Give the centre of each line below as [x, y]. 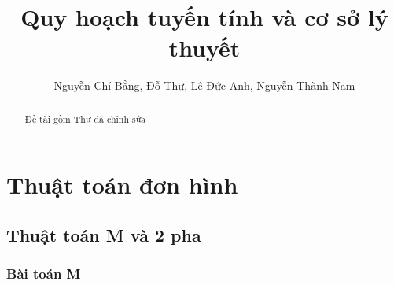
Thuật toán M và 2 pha [104, 234]
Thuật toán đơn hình [122, 185]
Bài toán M [44, 274]
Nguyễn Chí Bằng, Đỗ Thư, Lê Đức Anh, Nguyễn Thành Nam [204, 85]
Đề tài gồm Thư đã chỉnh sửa [85, 118]
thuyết [204, 48]
